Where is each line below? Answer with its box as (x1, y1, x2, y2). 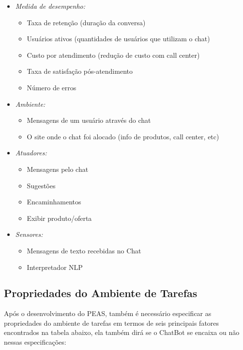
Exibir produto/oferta (27, 213, 92, 223)
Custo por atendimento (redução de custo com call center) (27, 50, 200, 60)
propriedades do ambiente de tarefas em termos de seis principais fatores (4, 317, 219, 328)
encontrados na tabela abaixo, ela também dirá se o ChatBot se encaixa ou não (4, 327, 240, 337)
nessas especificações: (4, 337, 66, 347)
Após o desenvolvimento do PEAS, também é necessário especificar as (4, 308, 212, 318)
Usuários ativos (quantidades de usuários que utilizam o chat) (27, 33, 210, 44)
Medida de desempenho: (15, 1, 86, 11)
